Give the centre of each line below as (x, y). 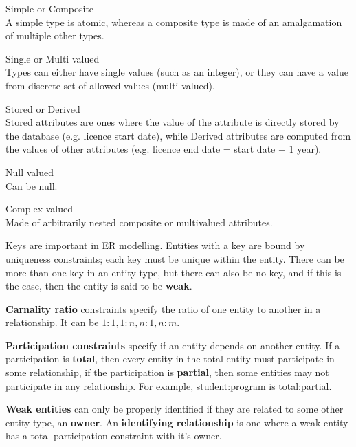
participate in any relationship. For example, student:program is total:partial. (169, 385)
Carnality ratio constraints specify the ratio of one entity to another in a (163, 308)
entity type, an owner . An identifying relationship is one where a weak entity (177, 422)
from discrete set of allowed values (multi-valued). (110, 85)
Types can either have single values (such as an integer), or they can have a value (177, 72)
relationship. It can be (52, 322)
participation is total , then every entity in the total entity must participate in (170, 359)
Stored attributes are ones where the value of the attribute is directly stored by (173, 122)
